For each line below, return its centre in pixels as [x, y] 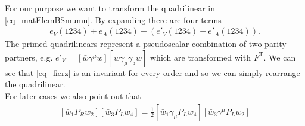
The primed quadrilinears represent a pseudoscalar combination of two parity [146, 44]
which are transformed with [200, 57]
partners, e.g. [29, 57]
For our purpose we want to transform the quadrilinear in [110, 8]
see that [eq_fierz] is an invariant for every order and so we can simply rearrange [152, 72]
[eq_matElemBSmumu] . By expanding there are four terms [113, 19]
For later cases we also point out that [73, 96]
